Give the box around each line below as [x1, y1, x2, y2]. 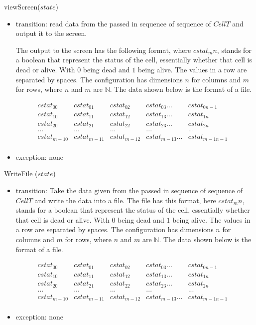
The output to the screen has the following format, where [15, 44, 191, 55]
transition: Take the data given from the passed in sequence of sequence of [15, 185, 243, 195]
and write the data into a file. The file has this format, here [34, 195, 216, 205]
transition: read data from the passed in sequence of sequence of [15, 18, 211, 28]
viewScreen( [4, 1, 40, 11]
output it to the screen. [15, 28, 87, 38]
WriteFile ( [4, 168, 38, 179]
